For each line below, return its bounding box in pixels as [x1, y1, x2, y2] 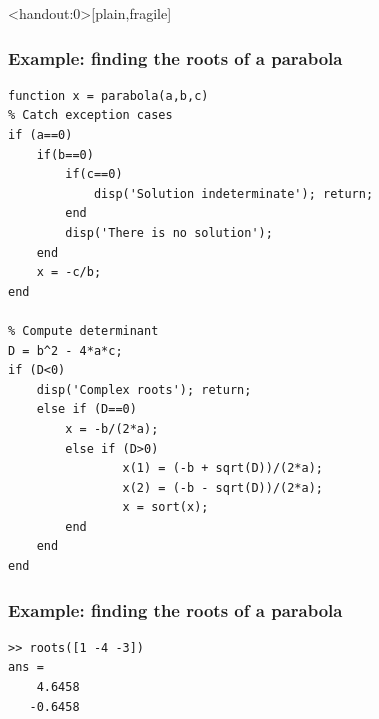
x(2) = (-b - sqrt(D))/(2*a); [122, 480, 323, 495]
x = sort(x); [122, 500, 209, 515]
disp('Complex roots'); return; [36, 382, 252, 397]
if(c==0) [65, 167, 123, 182]
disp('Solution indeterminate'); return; [93, 186, 374, 201]
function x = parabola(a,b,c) [8, 88, 209, 103]
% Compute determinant [8, 323, 159, 338]
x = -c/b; [36, 265, 102, 280]
